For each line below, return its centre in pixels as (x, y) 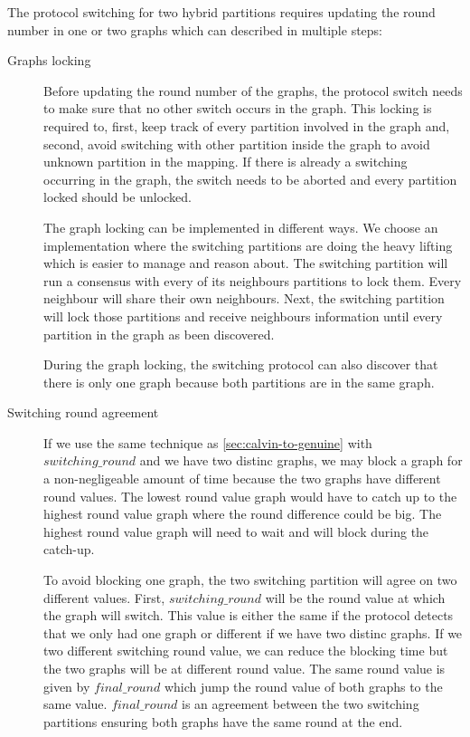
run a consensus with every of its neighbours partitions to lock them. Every (253, 280)
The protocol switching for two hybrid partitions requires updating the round (221, 12)
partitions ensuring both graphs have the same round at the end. (223, 721)
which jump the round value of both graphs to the (303, 686)
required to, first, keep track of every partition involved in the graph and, (247, 125)
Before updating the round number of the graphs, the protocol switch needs (253, 90)
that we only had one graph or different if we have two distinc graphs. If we (253, 632)
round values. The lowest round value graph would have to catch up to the (250, 496)
